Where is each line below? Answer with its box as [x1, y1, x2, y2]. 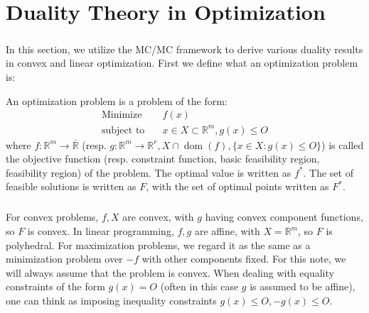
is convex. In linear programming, [27, 224, 174, 238]
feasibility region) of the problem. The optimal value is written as [6, 165, 292, 180]
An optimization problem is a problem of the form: [6, 93, 228, 108]
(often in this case [160, 279, 239, 294]
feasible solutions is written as [6, 179, 137, 194]
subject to [102, 125, 145, 136]
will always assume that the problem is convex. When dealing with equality [6, 265, 334, 280]
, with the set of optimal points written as [146, 179, 329, 194]
